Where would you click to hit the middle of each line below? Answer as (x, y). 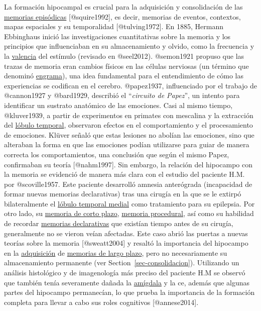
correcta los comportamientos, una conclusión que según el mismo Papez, (117, 154)
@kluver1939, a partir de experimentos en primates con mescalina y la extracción (129, 115)
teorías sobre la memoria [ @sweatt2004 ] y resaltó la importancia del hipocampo (126, 243)
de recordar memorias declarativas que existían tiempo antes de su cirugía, (119, 223)
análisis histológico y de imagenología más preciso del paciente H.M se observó (125, 273)
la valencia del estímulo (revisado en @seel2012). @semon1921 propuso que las (124, 56)
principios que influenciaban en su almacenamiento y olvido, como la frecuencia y (129, 46)
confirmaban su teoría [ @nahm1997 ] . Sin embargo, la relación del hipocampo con (128, 164)
